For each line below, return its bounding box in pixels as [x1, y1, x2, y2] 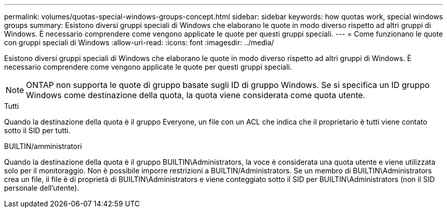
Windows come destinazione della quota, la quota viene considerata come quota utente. [26, 90, 365, 100]
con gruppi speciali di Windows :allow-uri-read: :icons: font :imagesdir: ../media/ [4, 38, 274, 47]
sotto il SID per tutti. [4, 126, 71, 135]
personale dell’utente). [4, 184, 79, 192]
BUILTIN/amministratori [4, 142, 82, 150]
